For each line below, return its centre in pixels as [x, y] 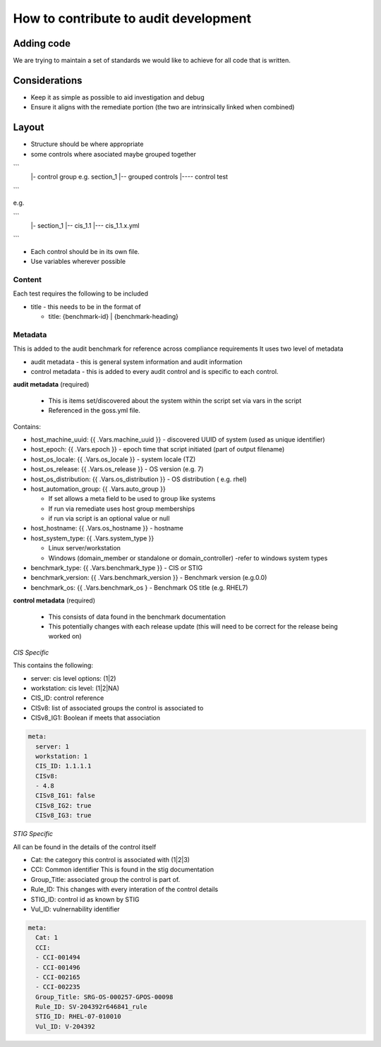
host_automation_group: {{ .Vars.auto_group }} [98, 489]
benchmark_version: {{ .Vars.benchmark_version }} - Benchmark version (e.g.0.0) [149, 578]
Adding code [42, 43]
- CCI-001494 [58, 957]
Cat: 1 [47, 938]
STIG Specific [33, 834]
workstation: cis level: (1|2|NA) [75, 688]
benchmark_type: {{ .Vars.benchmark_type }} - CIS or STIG [117, 568]
